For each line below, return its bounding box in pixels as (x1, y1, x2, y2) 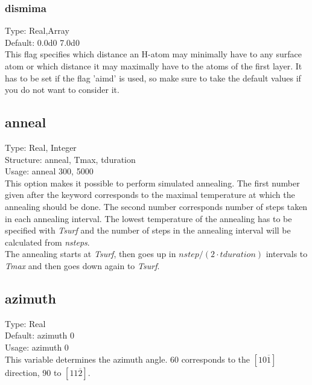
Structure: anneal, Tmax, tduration (5, 153, 136, 165)
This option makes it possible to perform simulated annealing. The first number (5, 176, 300, 189)
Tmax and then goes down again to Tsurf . (5, 259, 160, 272)
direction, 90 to (5, 366, 62, 378)
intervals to (266, 247, 308, 260)
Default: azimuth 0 (5, 329, 74, 342)
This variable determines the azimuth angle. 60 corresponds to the (5, 352, 250, 365)
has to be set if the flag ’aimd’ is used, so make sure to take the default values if (5, 71, 301, 84)
